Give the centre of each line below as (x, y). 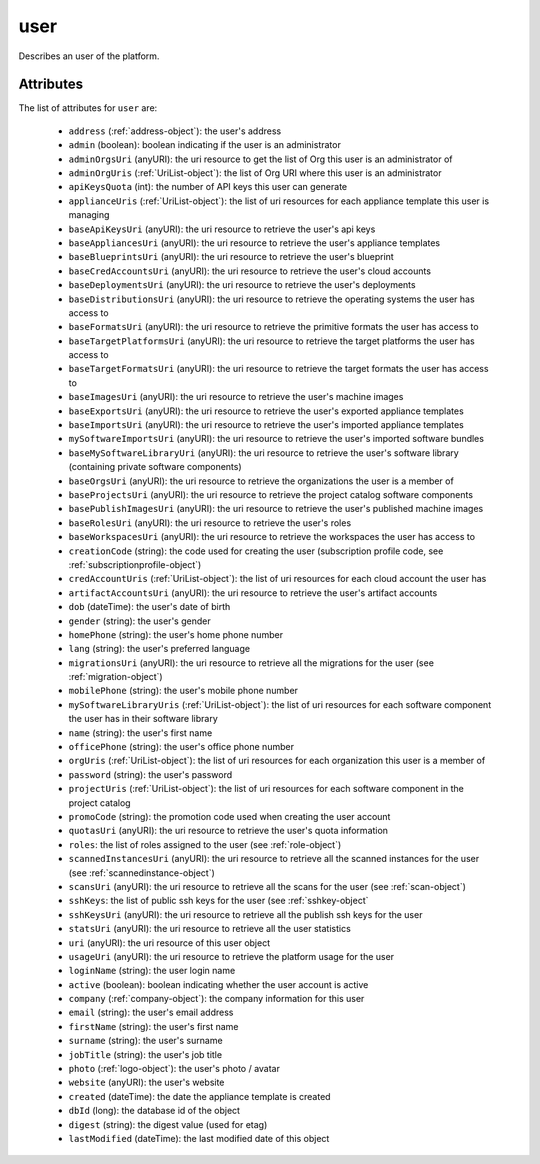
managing (89, 215)
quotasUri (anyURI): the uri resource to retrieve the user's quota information (228, 831)
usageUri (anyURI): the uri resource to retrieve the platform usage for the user (231, 956)
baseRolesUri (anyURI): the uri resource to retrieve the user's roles (210, 522)
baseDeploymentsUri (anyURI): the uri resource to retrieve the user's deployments (242, 285)
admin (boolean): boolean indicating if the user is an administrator (205, 145)
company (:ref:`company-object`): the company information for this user (216, 999)
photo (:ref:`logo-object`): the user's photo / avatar (174, 1069)
